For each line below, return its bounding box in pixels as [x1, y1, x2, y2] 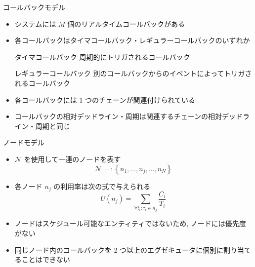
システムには [14, 18, 56, 29]
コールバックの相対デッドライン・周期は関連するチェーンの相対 [14, 111, 222, 121]
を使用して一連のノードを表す [24, 153, 121, 164]
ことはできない [21, 254, 70, 265]
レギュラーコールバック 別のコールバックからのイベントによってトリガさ [14, 68, 252, 78]
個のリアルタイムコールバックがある [67, 18, 185, 29]
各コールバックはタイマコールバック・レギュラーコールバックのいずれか [14, 35, 250, 45]
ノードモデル [3, 137, 44, 148]
